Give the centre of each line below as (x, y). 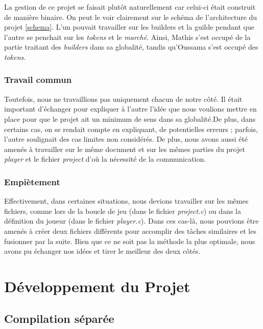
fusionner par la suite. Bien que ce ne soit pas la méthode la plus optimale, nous (130, 241)
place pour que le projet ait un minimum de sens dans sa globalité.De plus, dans (130, 118)
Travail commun (38, 80)
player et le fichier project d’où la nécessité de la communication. (105, 159)
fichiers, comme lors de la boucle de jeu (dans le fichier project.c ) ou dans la (123, 211)
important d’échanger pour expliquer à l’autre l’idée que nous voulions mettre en (130, 109)
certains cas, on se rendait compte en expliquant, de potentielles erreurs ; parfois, (131, 129)
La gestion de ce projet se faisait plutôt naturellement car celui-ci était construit (130, 7)
